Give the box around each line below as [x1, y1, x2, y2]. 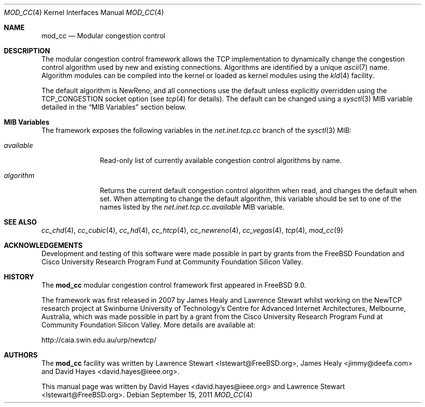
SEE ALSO [4, 218, 37, 226]
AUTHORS [4, 351, 38, 359]
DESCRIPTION [4, 47, 50, 55]
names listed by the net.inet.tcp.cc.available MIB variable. [99, 203, 285, 211]
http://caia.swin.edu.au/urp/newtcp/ [41, 336, 157, 344]
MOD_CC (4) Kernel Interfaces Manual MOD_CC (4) [4, 8, 164, 16]
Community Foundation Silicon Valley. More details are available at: [41, 321, 256, 329]
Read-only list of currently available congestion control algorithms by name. [99, 156, 342, 164]
